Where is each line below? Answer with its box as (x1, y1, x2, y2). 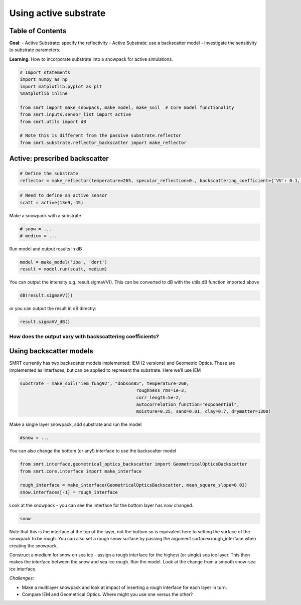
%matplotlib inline (20, 91, 68, 96)
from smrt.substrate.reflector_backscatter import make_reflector (20, 139, 187, 145)
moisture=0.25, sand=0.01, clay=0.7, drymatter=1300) (136, 409, 271, 414)
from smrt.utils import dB (20, 118, 86, 124)
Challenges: (9, 575, 35, 581)
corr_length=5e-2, (136, 394, 182, 400)
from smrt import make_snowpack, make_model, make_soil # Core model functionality (20, 104, 234, 110)
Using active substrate (9, 8, 106, 19)
